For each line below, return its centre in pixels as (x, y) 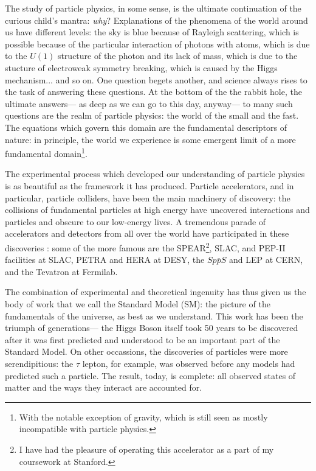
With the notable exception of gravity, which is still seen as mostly (143, 417)
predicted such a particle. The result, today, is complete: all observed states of (150, 375)
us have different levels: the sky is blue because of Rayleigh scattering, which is (152, 32)
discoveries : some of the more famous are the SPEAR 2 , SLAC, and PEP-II (145, 246)
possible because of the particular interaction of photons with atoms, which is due (157, 44)
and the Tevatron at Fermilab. (61, 271)
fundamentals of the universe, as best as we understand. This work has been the (154, 316)
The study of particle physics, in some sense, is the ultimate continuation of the (153, 8)
